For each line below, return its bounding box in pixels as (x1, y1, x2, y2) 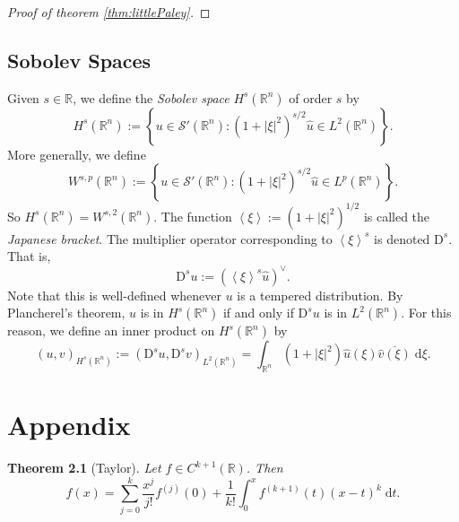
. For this (401, 303, 452, 322)
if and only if (222, 303, 294, 322)
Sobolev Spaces (7, 46, 152, 74)
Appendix (7, 406, 131, 443)
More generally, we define (7, 144, 146, 163)
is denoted (374, 229, 430, 248)
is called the (363, 206, 430, 225)
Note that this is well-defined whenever (7, 285, 221, 304)
